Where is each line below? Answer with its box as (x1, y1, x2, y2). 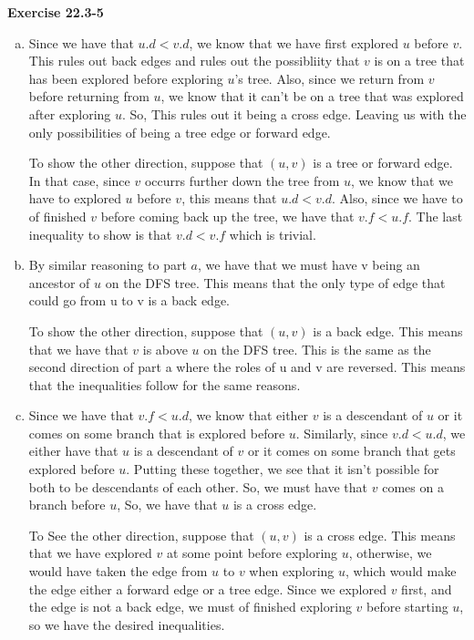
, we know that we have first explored (189, 33, 398, 52)
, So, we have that (117, 495, 218, 514)
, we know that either (189, 406, 309, 425)
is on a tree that (374, 51, 465, 70)
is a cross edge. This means (304, 525, 456, 544)
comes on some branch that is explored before (28, 423, 285, 442)
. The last (408, 206, 463, 225)
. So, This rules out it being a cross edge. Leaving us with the (122, 104, 467, 123)
